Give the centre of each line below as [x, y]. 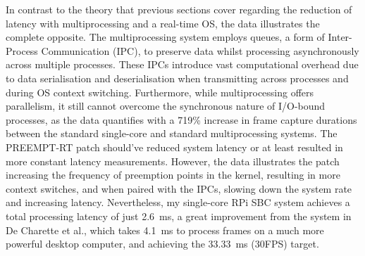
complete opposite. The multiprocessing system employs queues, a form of [165, 37]
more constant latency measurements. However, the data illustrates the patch [173, 161]
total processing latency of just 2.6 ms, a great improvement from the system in [179, 216]
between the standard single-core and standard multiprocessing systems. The [172, 133]
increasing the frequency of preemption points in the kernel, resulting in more [173, 175]
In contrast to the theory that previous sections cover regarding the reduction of [179, 9]
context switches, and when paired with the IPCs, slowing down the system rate [179, 188]
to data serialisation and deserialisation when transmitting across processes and [177, 78]
